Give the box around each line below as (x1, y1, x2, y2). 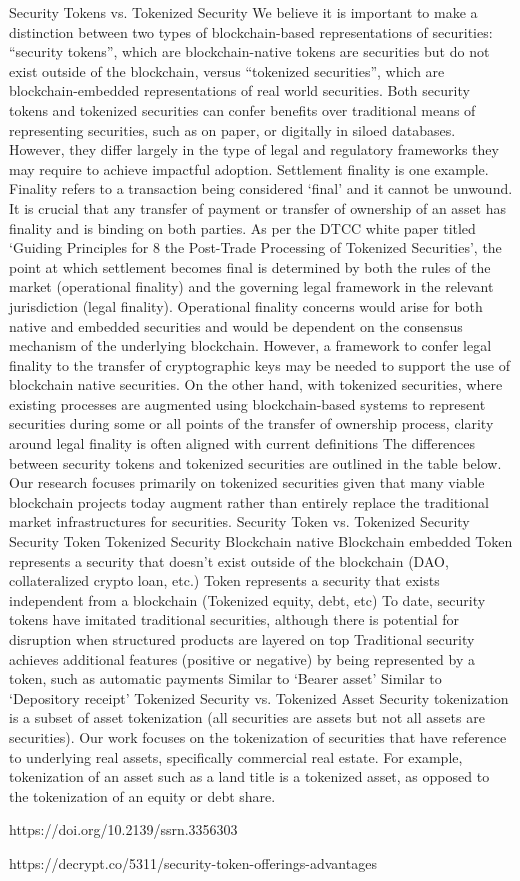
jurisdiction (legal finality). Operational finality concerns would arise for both (9, 295, 483, 316)
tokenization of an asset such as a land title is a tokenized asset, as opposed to (9, 766, 490, 787)
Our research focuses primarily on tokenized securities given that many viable (9, 472, 485, 493)
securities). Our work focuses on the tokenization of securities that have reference (9, 726, 507, 747)
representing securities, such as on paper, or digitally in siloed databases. (9, 119, 456, 140)
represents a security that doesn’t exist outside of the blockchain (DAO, (9, 550, 449, 571)
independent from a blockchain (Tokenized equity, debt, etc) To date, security (9, 589, 486, 610)
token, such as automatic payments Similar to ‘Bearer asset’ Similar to (9, 668, 442, 689)
